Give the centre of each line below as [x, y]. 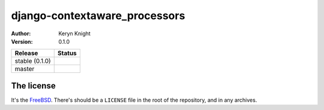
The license [34, 86]
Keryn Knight [75, 33]
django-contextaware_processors [98, 16]
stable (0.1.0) [33, 61]
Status [67, 53]
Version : [22, 41]
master [25, 69]
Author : [21, 33]
